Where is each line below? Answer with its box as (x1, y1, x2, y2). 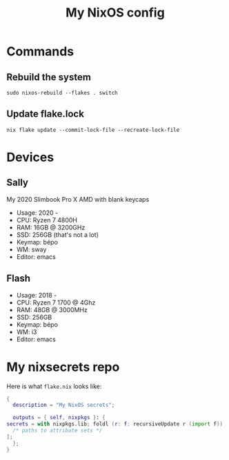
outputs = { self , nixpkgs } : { (12, 414, 106, 421)
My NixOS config (66, 5, 165, 21)
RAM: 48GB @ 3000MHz (16, 305, 88, 314)
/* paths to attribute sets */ (12, 427, 103, 434)
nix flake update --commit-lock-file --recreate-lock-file (6, 126, 180, 133)
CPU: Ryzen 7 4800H (16, 215, 77, 224)
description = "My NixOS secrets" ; (12, 402, 115, 409)
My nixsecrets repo (6, 359, 120, 374)
